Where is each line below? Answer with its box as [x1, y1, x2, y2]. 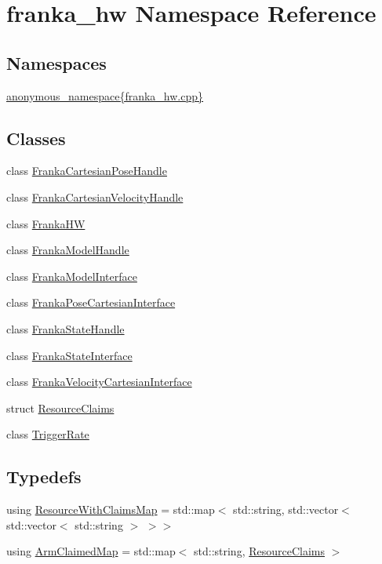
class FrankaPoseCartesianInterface [6, 294, 176, 311]
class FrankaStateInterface [6, 347, 133, 363]
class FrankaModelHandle [6, 242, 129, 258]
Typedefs [6, 464, 82, 489]
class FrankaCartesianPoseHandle [6, 162, 167, 179]
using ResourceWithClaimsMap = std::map [6, 501, 215, 518]
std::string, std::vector [233, 501, 339, 518]
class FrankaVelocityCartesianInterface [6, 373, 192, 390]
